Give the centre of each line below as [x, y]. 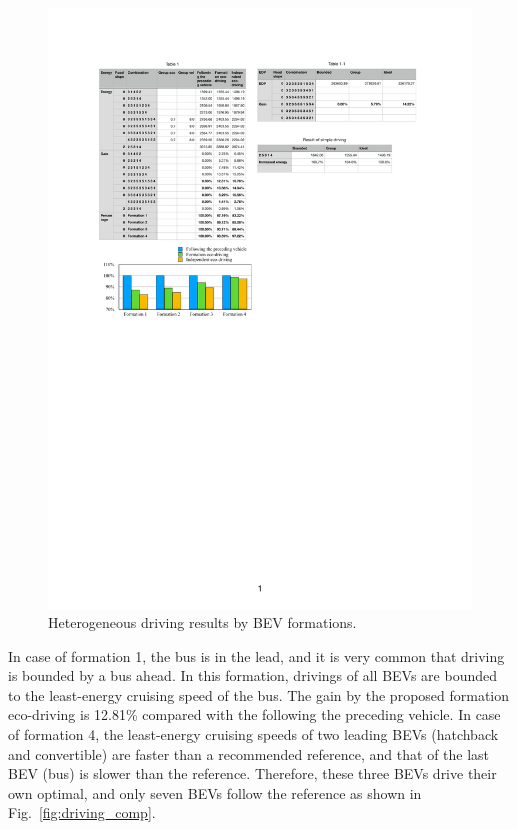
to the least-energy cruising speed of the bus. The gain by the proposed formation [259, 694]
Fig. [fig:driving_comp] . [82, 812]
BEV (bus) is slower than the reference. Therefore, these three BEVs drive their [252, 773]
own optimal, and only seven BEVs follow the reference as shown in [215, 792]
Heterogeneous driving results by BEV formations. [202, 622]
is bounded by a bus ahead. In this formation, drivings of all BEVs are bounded [253, 675]
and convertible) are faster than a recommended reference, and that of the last [249, 753]
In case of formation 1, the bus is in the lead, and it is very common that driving [256, 655]
